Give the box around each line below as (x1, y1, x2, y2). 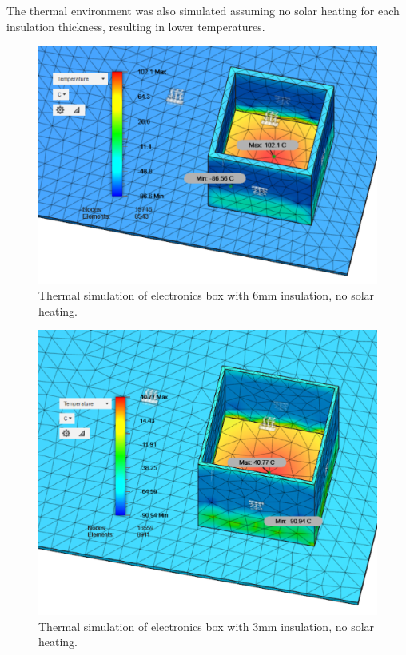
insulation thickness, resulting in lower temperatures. (6, 18, 265, 34)
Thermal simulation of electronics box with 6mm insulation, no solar (38, 286, 375, 303)
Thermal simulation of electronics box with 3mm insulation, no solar (38, 617, 375, 634)
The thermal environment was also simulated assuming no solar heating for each (6, 2, 400, 18)
